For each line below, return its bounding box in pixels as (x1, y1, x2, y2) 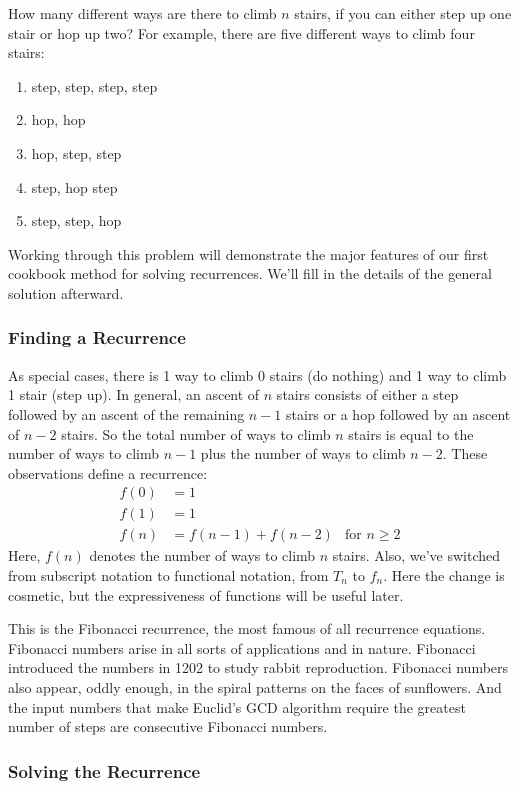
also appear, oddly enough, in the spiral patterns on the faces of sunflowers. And (8, 676, 502, 697)
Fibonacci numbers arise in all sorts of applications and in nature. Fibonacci (8, 637, 476, 658)
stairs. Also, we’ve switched (332, 545, 500, 566)
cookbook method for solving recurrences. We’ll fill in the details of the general (8, 263, 492, 284)
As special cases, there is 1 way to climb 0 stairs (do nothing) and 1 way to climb (8, 364, 507, 385)
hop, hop (31, 109, 86, 130)
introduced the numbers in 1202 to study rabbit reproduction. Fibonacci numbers (8, 657, 509, 678)
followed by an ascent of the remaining (8, 403, 245, 424)
